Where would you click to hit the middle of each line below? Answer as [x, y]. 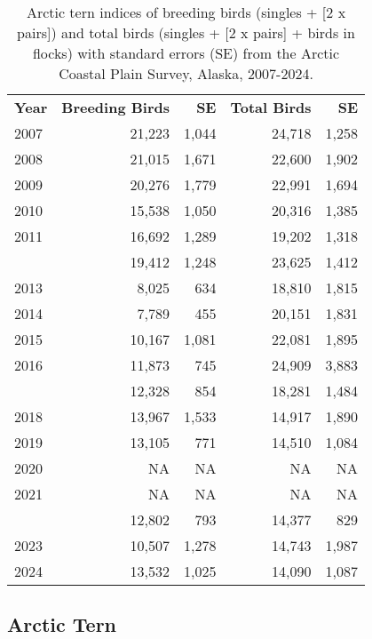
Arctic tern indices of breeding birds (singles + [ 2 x [186, 12]
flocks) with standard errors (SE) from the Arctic [186, 53]
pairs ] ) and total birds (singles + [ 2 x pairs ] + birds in [186, 32]
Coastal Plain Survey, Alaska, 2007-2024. [186, 73]
